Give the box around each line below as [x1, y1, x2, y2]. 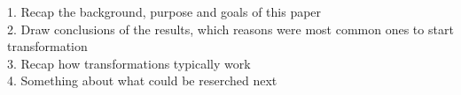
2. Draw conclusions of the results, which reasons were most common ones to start [7, 19, 454, 38]
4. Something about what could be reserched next [7, 71, 277, 90]
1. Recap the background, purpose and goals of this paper [7, 3, 322, 20]
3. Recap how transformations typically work [7, 54, 251, 72]
